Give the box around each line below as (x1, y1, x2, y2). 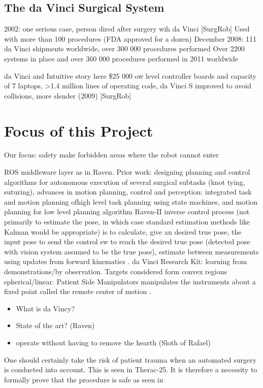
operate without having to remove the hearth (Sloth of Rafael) (16, 337, 211, 347)
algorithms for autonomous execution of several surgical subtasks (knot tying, (4, 176, 245, 187)
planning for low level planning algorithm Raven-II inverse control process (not (4, 206, 250, 217)
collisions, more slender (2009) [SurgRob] (4, 90, 131, 101)
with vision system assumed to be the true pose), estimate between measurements (4, 246, 259, 256)
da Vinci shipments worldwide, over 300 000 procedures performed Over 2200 (4, 43, 245, 54)
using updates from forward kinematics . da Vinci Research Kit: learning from (4, 256, 247, 267)
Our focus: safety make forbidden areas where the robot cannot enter (4, 149, 219, 160)
